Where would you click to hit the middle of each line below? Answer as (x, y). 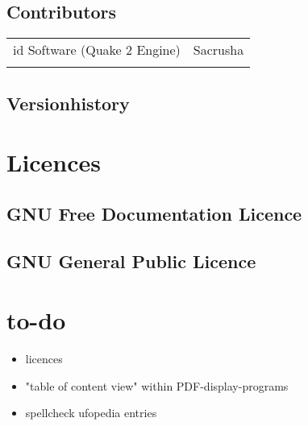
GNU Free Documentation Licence (154, 213)
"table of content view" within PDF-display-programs (157, 385)
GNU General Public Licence (131, 261)
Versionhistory (68, 103)
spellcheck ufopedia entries (91, 413)
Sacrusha (219, 50)
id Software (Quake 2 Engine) (97, 50)
